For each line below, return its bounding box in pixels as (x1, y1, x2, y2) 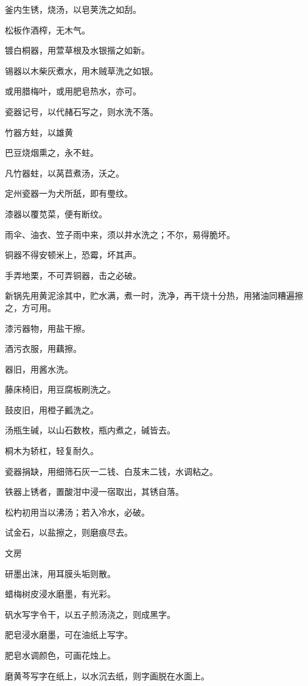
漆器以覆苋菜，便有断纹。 (5, 207, 107, 220)
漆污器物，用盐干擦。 (5, 321, 90, 334)
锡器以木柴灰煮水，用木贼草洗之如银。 (5, 64, 158, 77)
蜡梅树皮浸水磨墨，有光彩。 (5, 587, 116, 600)
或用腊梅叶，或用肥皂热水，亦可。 (5, 85, 141, 97)
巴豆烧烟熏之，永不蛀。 (5, 146, 99, 159)
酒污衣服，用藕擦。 (5, 342, 82, 355)
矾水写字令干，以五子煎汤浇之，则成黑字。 (5, 607, 175, 620)
